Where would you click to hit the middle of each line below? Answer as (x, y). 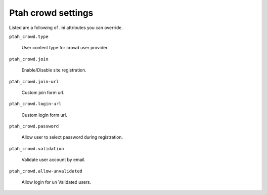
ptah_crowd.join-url (34, 81)
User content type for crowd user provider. (65, 48)
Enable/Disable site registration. (54, 70)
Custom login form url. (44, 115)
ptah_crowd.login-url (35, 104)
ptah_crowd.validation (37, 148)
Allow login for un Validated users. (56, 182)
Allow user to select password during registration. (72, 137)
